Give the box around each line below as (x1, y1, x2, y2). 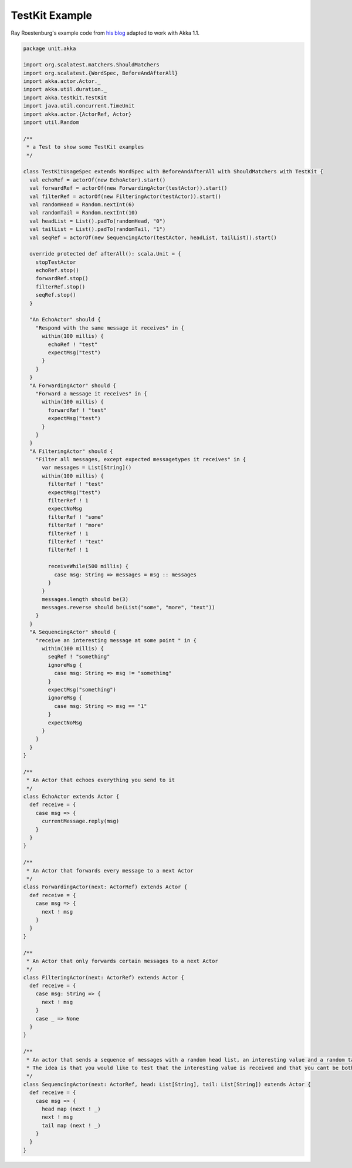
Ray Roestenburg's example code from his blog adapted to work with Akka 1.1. (11, 29, 199, 36)
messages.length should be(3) (42, 596, 129, 602)
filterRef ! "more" (48, 522, 104, 529)
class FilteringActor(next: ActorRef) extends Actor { (23, 974, 184, 981)
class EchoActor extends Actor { (23, 793, 120, 800)
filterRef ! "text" (48, 538, 104, 545)
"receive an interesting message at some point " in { (35, 637, 197, 643)
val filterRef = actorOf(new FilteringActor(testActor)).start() (29, 193, 222, 200)
